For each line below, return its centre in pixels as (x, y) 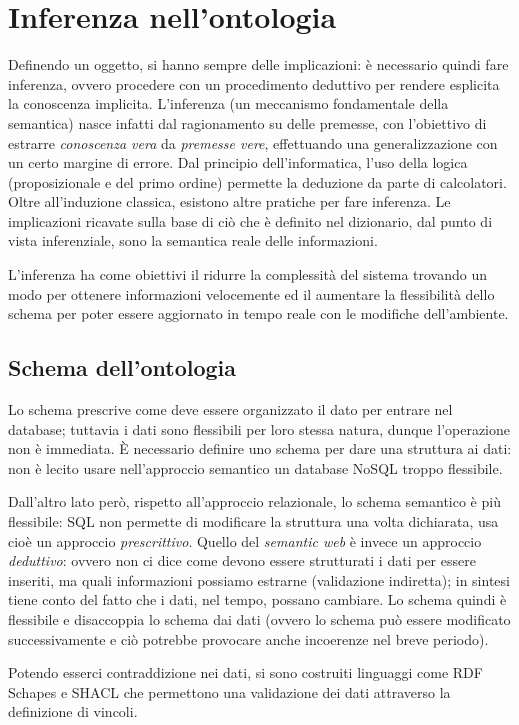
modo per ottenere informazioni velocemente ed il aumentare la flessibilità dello (251, 293)
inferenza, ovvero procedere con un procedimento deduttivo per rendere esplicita (254, 83)
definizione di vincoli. (73, 711)
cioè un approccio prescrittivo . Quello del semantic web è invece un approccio (245, 540)
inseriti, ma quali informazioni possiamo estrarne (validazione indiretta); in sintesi (259, 579)
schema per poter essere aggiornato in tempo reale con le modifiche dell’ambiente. (258, 313)
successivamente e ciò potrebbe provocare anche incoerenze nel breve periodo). (248, 638)
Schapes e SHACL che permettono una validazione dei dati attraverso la (229, 691)
